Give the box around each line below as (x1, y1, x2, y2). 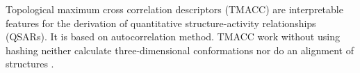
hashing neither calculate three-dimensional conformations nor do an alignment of (6, 42, 354, 57)
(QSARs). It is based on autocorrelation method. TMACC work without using (6, 29, 340, 44)
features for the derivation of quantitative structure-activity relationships (6, 15, 316, 30)
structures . (6, 56, 54, 71)
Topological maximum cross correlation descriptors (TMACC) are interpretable (6, 2, 343, 16)
